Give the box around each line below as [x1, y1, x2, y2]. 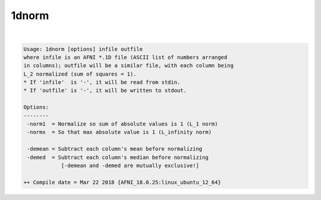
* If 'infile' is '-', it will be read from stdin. [23, 79, 181, 86]
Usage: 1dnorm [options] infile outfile [23, 45, 143, 52]
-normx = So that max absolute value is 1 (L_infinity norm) [27, 129, 212, 136]
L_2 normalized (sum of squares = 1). [23, 70, 137, 77]
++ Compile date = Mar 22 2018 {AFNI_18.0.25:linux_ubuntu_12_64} [23, 179, 221, 186]
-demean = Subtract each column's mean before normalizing [27, 146, 203, 152]
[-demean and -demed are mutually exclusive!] [61, 162, 199, 169]
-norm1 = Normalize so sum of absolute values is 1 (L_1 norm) [27, 121, 218, 127]
